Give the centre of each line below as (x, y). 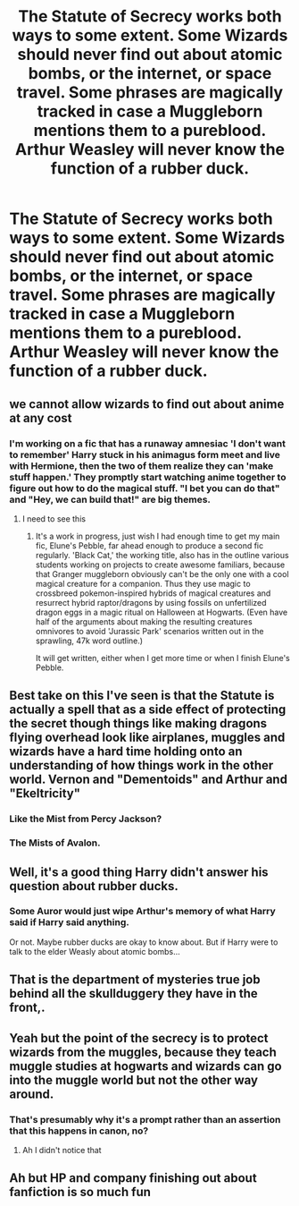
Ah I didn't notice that (62, 1150)
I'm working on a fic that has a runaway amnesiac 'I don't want (148, 443)
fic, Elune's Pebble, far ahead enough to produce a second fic (149, 545)
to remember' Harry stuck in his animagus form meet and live (145, 454)
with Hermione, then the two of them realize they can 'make (141, 465)
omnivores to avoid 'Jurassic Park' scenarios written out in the (149, 631)
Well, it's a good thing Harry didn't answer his (139, 872)
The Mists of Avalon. (55, 843)
